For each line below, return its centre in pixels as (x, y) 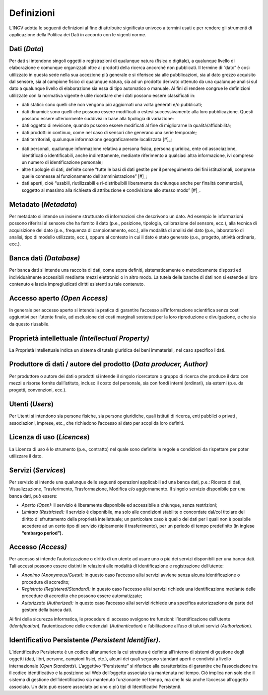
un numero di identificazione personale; (62, 162)
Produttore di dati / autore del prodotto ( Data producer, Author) (109, 364)
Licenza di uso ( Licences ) (49, 437)
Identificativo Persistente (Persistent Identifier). (85, 640)
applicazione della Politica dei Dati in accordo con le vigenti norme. (78, 34)
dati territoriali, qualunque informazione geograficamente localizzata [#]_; (97, 140)
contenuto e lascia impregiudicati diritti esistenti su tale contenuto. (77, 284)
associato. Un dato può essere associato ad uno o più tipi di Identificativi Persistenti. (95, 687)
